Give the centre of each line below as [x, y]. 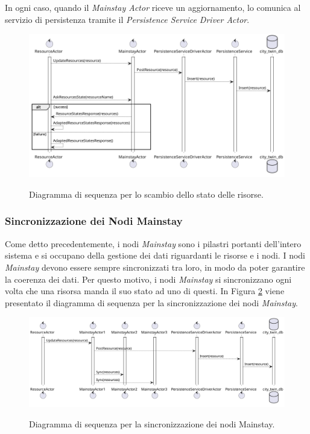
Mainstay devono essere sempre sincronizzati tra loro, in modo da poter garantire [155, 267]
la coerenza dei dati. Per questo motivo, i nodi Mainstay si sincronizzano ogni [148, 279]
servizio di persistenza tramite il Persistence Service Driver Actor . [127, 19]
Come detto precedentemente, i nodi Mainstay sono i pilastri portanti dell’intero [153, 243]
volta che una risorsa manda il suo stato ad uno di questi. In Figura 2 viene [145, 291]
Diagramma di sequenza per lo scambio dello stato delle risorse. [146, 194]
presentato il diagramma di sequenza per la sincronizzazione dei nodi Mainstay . [151, 302]
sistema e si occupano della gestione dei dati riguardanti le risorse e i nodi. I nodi [155, 255]
